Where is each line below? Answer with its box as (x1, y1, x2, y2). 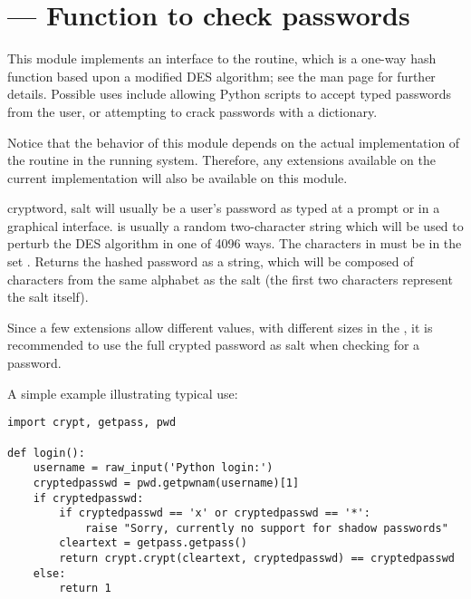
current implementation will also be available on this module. (7, 168, 348, 187)
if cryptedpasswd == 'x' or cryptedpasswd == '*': (59, 507, 370, 520)
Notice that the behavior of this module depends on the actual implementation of (7, 132, 460, 151)
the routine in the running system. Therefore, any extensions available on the (7, 150, 436, 169)
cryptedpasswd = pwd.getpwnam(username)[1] (33, 476, 300, 489)
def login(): (7, 446, 85, 459)
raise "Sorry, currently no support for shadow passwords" (84, 521, 448, 535)
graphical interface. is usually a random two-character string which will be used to (7, 216, 464, 235)
